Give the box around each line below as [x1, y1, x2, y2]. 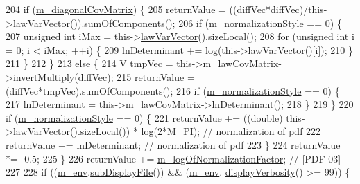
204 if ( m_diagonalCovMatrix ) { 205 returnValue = [6, 2, 226, 16]
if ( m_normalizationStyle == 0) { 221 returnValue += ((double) [6, 110, 283, 125]
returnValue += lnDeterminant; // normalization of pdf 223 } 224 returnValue [6, 137, 341, 151]
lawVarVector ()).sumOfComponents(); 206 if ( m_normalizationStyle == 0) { [12, 15, 342, 30]
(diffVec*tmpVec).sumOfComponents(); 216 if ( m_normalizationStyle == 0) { [6, 83, 340, 98]
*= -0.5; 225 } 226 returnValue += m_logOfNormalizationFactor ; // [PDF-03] [6, 151, 341, 165]
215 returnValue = [117, 69, 195, 84]
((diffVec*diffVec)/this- [229, 2, 327, 16]
